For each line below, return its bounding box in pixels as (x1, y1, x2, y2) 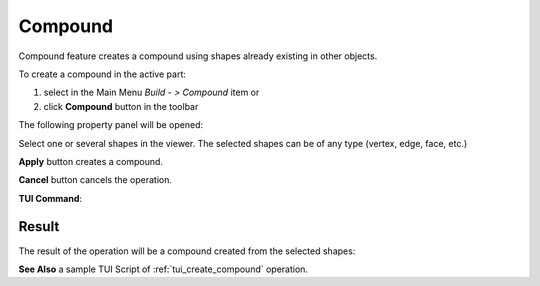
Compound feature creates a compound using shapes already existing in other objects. (18, 50, 378, 62)
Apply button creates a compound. (18, 155, 164, 167)
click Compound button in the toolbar (43, 100, 199, 112)
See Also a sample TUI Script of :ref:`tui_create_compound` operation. (18, 263, 309, 275)
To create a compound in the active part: (18, 68, 187, 80)
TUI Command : (18, 192, 83, 204)
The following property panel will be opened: (18, 119, 204, 131)
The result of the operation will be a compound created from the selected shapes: (18, 245, 356, 257)
